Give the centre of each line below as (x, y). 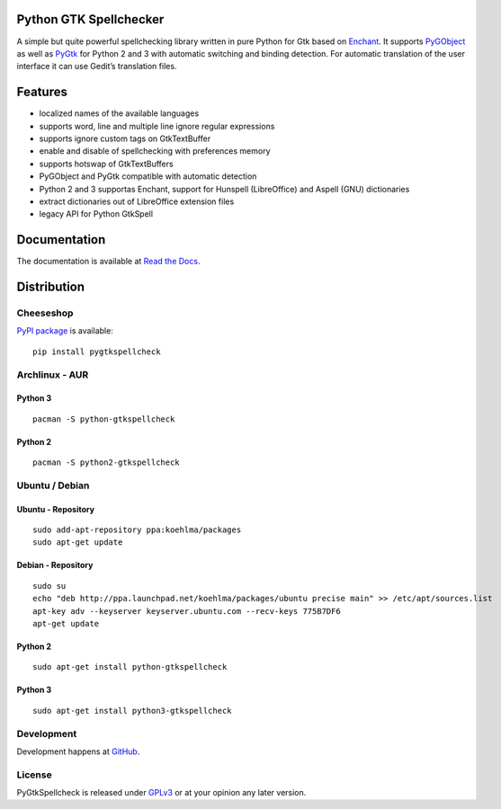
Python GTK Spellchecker (90, 19)
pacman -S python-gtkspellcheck (104, 419)
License (35, 775)
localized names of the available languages (119, 113)
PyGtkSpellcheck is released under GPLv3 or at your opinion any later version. (161, 793)
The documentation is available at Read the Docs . (108, 262)
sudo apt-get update (78, 542)
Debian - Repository (55, 565)
